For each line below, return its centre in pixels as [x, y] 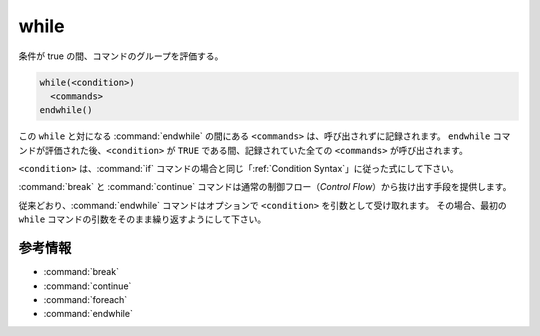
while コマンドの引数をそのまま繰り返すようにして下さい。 [142, 219]
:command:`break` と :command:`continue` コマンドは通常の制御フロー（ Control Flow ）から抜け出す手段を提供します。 [265, 187]
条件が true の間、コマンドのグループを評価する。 [121, 56]
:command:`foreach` [85, 299]
